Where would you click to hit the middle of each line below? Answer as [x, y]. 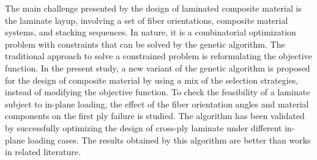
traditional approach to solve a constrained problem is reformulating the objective [158, 56]
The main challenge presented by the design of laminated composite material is [153, 8]
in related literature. [43, 152]
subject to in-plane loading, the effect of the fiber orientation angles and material [157, 104]
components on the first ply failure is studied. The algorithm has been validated [155, 116]
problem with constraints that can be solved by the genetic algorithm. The [145, 44]
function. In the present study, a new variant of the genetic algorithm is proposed [158, 67]
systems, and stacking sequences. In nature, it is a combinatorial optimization [151, 32]
